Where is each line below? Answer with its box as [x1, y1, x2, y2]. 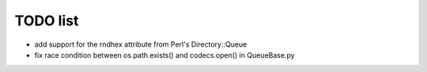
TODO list [14, 12, 79, 29]
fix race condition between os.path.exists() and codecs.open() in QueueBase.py [34, 50, 296, 59]
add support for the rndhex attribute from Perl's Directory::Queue [34, 40, 248, 49]
